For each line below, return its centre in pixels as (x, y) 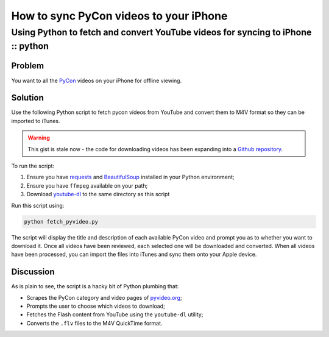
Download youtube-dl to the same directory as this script (98, 194)
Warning (39, 138)
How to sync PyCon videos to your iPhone (119, 16)
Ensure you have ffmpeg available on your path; (87, 185)
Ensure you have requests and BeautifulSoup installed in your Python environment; (130, 177)
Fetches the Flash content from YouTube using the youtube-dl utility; (115, 314)
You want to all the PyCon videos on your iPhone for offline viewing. (97, 80)
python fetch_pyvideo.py (61, 222)
